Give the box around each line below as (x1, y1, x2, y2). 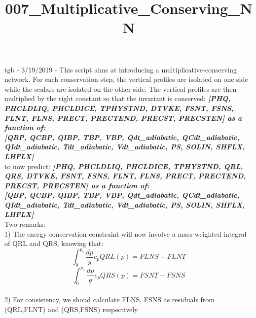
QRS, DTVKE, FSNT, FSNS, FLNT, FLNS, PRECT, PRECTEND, (4, 171, 246, 181)
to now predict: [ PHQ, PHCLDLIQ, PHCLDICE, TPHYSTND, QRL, (4, 161, 243, 171)
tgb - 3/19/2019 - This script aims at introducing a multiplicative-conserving (4, 64, 237, 74)
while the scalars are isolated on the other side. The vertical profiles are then (4, 83, 237, 94)
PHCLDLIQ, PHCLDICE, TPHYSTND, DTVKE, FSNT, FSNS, (4, 103, 234, 113)
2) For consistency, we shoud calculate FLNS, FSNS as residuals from (4, 294, 215, 305)
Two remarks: (4, 219, 45, 229)
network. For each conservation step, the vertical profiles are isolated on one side (4, 74, 248, 84)
